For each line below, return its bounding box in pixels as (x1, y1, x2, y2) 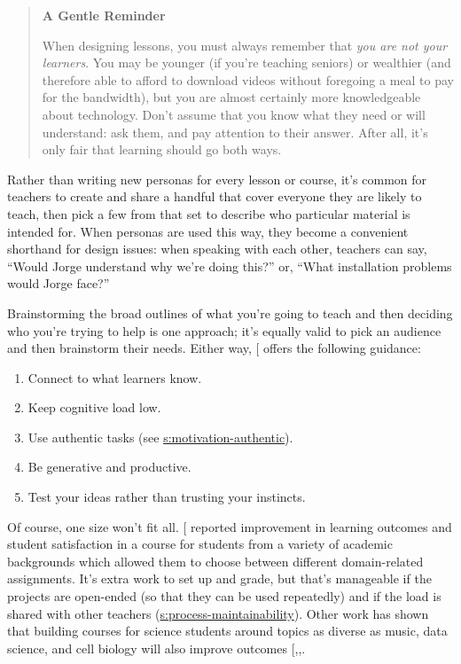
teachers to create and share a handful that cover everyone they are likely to (7, 187, 422, 206)
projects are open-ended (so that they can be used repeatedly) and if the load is (7, 587, 441, 605)
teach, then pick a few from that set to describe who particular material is (7, 204, 410, 223)
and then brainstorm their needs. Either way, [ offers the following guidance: (7, 339, 421, 357)
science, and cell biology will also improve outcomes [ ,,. (7, 638, 306, 657)
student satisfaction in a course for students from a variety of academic (7, 535, 393, 553)
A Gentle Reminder (42, 6, 166, 24)
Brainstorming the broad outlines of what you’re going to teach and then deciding (7, 303, 453, 322)
